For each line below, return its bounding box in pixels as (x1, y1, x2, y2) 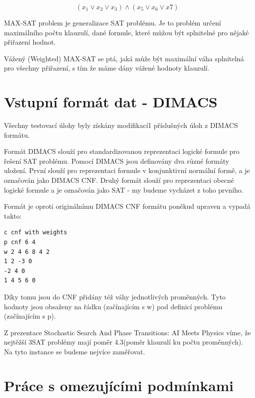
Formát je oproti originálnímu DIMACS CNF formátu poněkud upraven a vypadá (4, 201, 251, 211)
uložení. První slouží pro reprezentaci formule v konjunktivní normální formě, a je (4, 165, 250, 175)
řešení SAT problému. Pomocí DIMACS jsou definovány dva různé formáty (4, 155, 229, 166)
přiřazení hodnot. (4, 37, 56, 47)
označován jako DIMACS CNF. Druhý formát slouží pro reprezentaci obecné (4, 175, 234, 185)
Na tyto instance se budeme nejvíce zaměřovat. (4, 346, 145, 356)
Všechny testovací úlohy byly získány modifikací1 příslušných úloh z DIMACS (4, 120, 238, 130)
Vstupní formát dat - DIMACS (4, 92, 218, 112)
